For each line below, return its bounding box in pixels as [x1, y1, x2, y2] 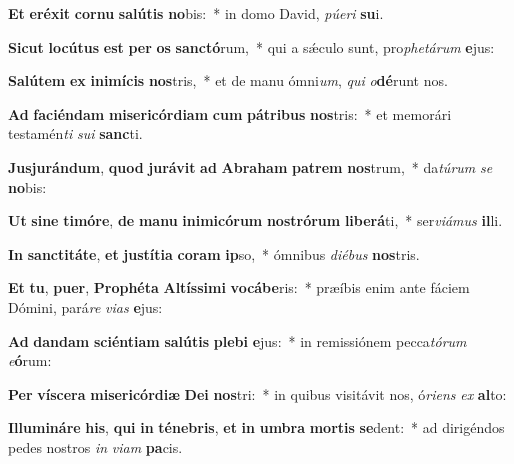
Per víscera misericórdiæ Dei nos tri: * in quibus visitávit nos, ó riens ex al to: [8, 383, 507, 404]
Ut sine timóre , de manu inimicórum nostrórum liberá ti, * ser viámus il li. [8, 210, 503, 231]
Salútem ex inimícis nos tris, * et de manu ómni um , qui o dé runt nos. [8, 70, 448, 91]
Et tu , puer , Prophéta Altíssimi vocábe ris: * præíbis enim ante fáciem [8, 277, 470, 298]
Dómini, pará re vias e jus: [8, 296, 163, 317]
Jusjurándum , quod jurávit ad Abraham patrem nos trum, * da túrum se [8, 156, 493, 177]
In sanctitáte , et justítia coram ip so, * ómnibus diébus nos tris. [8, 243, 420, 264]
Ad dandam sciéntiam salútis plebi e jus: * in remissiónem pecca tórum [8, 330, 467, 351]
